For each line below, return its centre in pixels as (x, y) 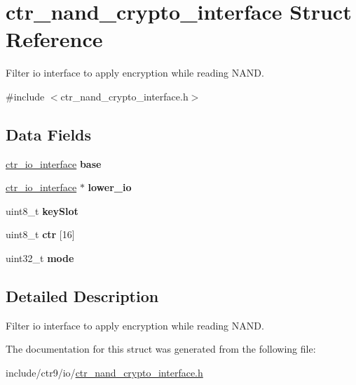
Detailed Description (82, 296)
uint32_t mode (40, 258)
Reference (54, 39)
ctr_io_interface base (54, 163)
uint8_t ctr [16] (40, 234)
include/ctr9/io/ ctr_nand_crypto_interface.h (104, 373)
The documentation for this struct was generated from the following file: (161, 349)
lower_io (110, 187)
